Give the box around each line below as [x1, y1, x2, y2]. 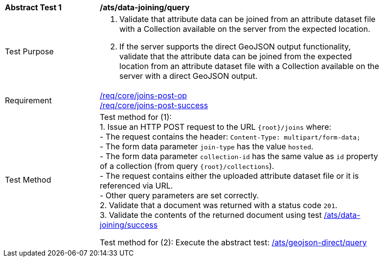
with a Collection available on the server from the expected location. [119, 24, 370, 34]
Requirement [5, 95, 52, 105]
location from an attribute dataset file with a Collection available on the [119, 61, 380, 71]
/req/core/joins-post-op [100, 91, 187, 100]
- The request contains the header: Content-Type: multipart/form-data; [100, 132, 360, 142]
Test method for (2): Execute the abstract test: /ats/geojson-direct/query [100, 237, 367, 247]
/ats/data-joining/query [100, 2, 190, 12]
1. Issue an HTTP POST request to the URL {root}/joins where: [100, 122, 332, 132]
